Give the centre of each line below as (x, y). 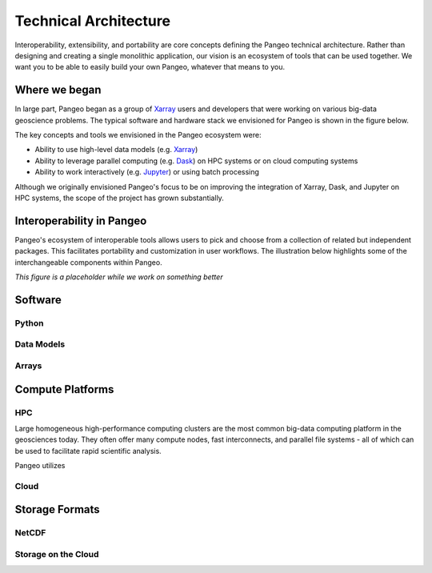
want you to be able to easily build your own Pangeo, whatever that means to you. (150, 67)
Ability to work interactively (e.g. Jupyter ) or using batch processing (147, 172)
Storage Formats (57, 509)
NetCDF (30, 533)
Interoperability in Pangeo (81, 220)
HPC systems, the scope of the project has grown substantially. (119, 198)
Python (29, 323)
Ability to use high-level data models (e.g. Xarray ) (116, 150)
